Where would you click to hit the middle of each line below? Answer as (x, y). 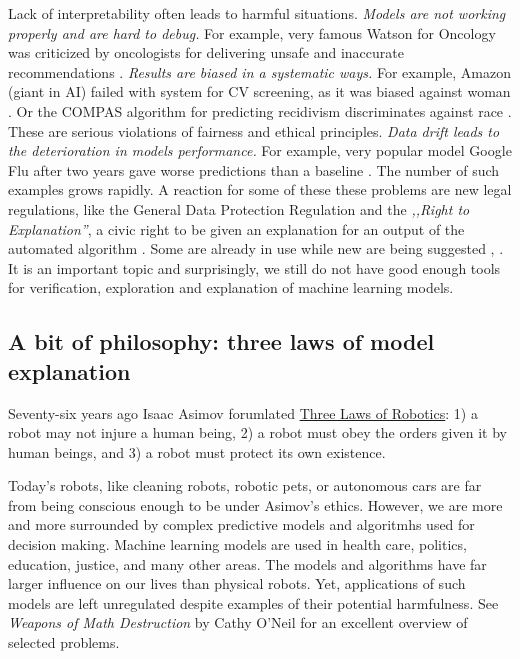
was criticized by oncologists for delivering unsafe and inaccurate (206, 52)
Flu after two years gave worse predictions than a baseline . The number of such (254, 169)
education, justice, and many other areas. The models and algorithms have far (247, 563)
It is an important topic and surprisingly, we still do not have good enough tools (254, 267)
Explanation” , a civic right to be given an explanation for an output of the (236, 228)
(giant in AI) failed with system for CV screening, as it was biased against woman (259, 91)
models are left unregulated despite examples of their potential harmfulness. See (253, 602)
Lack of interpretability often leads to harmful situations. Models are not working (257, 13)
